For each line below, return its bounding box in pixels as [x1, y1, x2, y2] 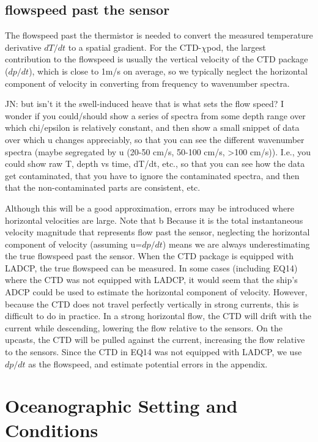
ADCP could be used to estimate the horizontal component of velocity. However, [5, 285, 308, 298]
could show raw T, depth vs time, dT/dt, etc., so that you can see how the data [5, 157, 305, 170]
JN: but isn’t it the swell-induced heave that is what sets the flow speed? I [5, 97, 284, 110]
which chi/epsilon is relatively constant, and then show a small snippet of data [5, 121, 300, 134]
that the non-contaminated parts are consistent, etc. [5, 181, 201, 194]
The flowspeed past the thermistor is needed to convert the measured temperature [5, 29, 313, 42]
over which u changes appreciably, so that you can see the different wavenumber [5, 133, 305, 145]
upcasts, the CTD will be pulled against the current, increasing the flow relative [5, 333, 305, 346]
